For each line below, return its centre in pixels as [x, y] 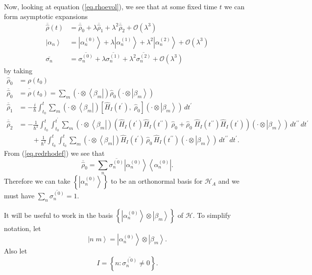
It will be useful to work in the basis [59, 215]
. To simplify [212, 215]
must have [19, 196]
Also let [16, 251]
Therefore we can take [37, 181]
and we [229, 181]
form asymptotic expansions [46, 16]
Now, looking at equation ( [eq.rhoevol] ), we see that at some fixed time [111, 6]
